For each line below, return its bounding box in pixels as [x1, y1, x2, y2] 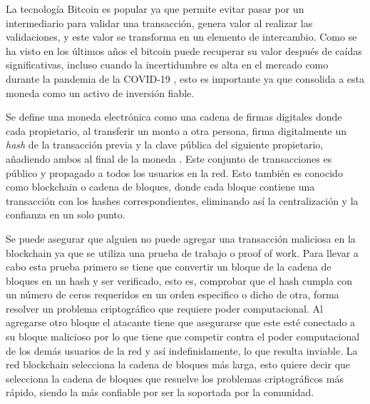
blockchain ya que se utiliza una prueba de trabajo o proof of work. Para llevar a [6, 245, 359, 260]
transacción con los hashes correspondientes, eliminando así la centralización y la [6, 193, 359, 208]
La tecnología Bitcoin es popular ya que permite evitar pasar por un [6, 1, 304, 16]
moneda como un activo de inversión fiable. [6, 85, 195, 100]
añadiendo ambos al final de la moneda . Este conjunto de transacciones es [6, 151, 332, 166]
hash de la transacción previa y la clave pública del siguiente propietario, [6, 137, 324, 152]
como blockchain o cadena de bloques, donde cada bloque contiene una [6, 179, 315, 194]
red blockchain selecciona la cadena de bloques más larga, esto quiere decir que [6, 357, 351, 372]
